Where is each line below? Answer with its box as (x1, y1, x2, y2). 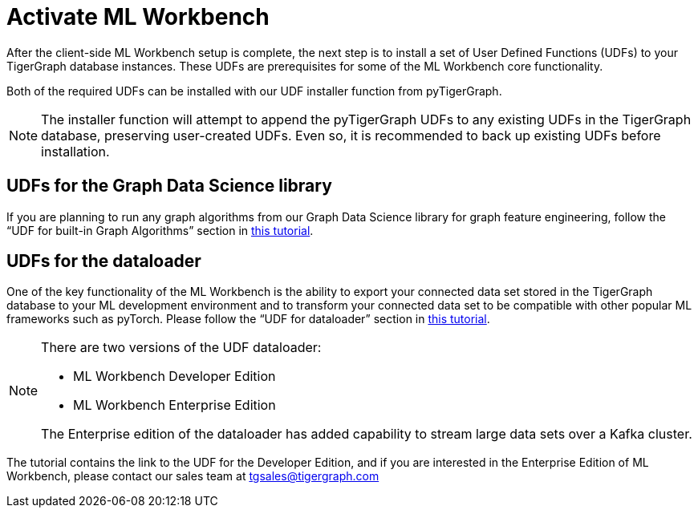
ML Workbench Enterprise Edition (73, 397, 276, 414)
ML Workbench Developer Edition (73, 368, 276, 385)
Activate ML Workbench (6, 3, 270, 30)
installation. (41, 143, 110, 160)
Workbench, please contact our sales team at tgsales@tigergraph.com (6, 469, 379, 484)
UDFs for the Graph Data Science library (6, 176, 332, 196)
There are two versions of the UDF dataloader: (41, 339, 322, 356)
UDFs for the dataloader (6, 251, 201, 272)
